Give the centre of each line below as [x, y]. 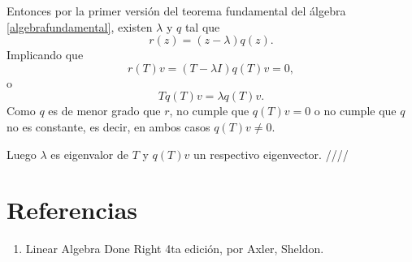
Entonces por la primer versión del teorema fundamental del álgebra [176, 11]
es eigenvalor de [90, 154]
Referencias [72, 210]
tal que [202, 26]
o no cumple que [355, 111]
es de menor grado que [104, 111]
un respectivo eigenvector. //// [271, 154]
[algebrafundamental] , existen [80, 26]
